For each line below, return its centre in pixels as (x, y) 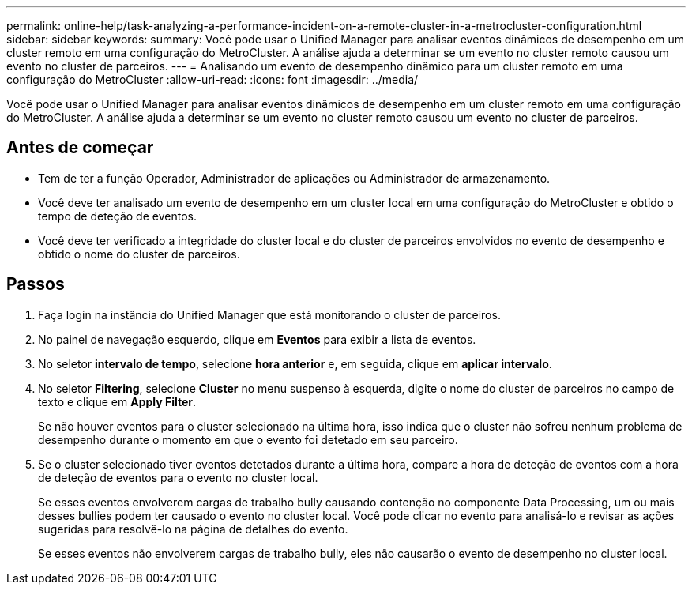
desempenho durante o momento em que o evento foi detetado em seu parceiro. (248, 439)
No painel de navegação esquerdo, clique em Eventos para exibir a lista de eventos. (257, 339)
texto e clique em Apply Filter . (117, 401)
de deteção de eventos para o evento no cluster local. (178, 477)
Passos (36, 284)
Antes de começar (80, 148)
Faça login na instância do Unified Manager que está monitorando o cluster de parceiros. (269, 314)
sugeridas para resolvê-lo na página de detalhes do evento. (193, 529)
